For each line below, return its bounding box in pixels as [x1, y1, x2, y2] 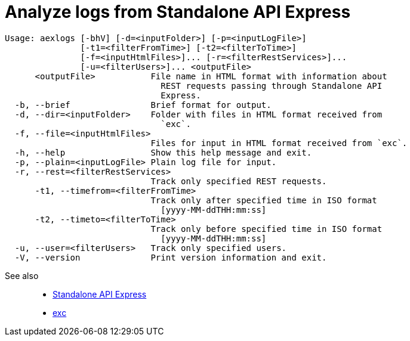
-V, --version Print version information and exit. [14, 252, 327, 262]
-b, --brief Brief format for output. [14, 100, 272, 110]
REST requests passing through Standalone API [161, 80, 383, 91]
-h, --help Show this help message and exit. [14, 147, 312, 157]
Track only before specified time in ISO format [150, 224, 383, 234]
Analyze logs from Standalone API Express [5, 2, 351, 22]
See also [5, 270, 39, 281]
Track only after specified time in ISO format [150, 195, 377, 205]
